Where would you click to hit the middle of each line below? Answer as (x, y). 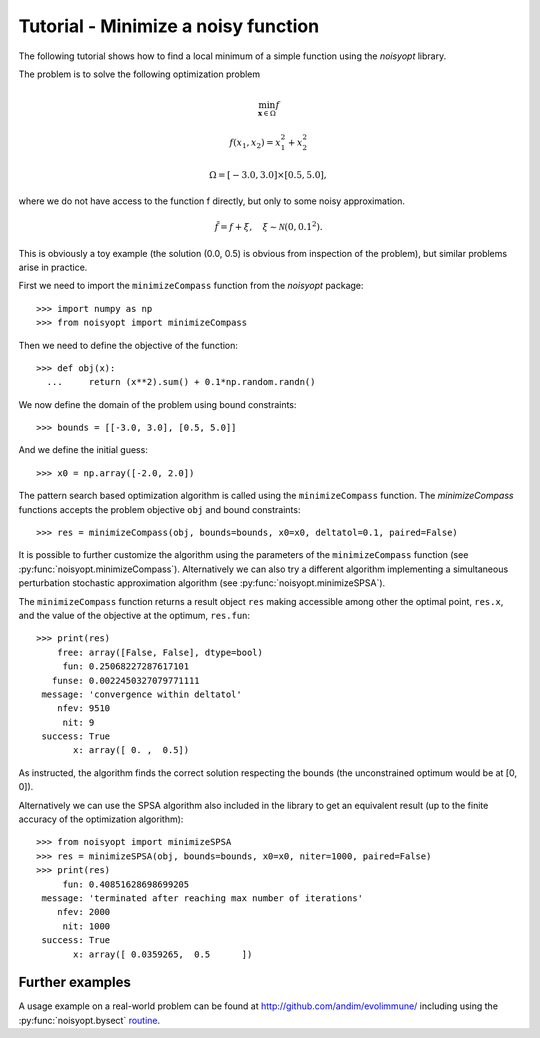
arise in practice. (53, 267)
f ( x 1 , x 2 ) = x (255, 143)
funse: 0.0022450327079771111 (125, 680)
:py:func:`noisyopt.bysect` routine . (89, 1020)
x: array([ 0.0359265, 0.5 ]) (163, 954)
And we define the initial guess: (83, 450)
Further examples (75, 982)
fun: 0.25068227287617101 (126, 666)
